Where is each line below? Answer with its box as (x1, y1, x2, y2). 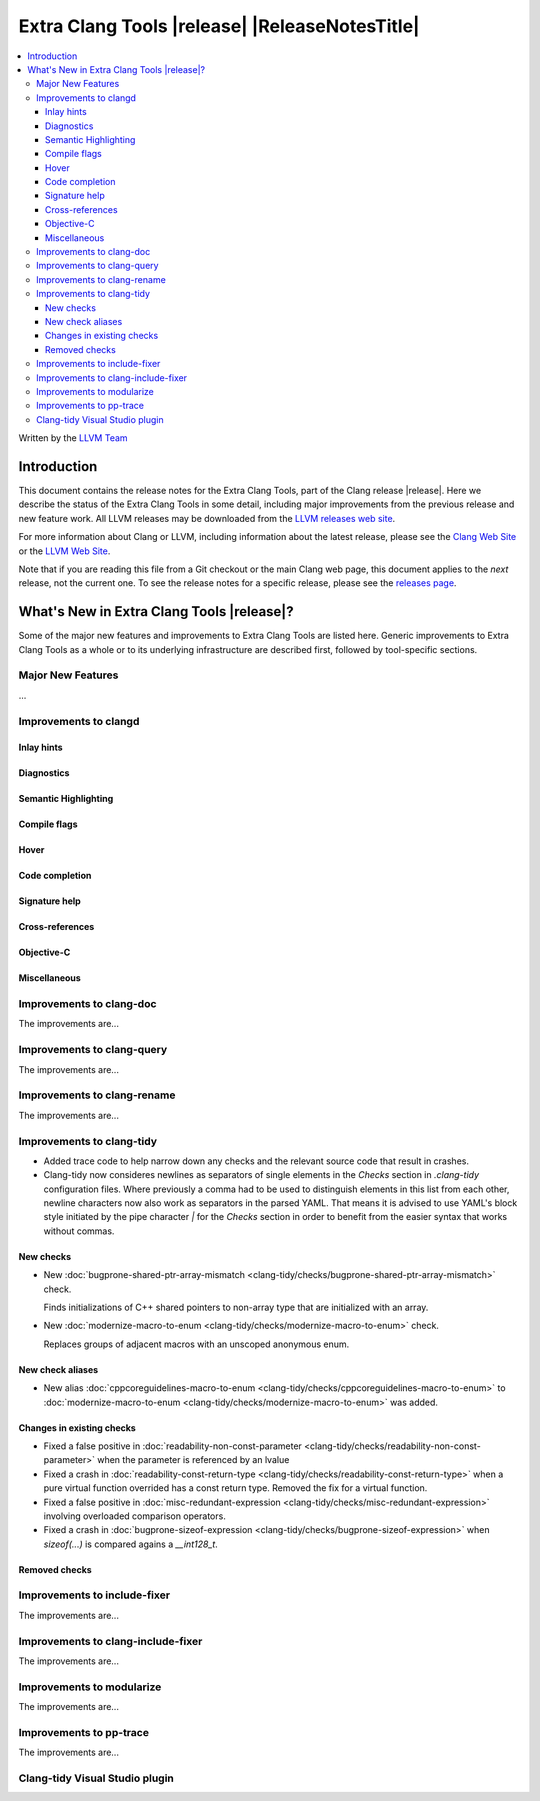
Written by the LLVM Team (18, 432, 129, 444)
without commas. (43, 1225, 115, 1237)
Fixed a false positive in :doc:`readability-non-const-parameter (43, 1440, 302, 1452)
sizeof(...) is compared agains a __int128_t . (43, 1538, 219, 1550)
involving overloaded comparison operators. (43, 1510, 227, 1522)
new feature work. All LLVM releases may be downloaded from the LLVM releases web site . (18, 512, 396, 524)
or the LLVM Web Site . (18, 545, 111, 557)
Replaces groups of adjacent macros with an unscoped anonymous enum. (43, 1338, 350, 1350)
